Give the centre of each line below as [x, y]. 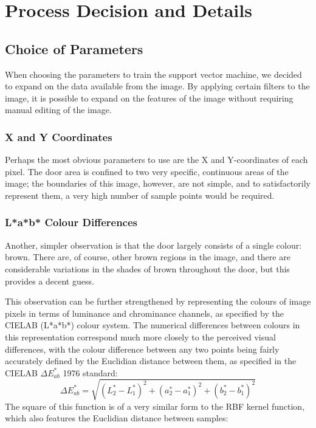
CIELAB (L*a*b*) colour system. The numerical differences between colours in [153, 325]
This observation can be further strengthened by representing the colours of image [158, 301]
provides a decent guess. [50, 281]
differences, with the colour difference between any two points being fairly [142, 349]
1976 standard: [90, 372]
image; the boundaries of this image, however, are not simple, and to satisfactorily [158, 183]
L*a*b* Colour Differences [71, 222]
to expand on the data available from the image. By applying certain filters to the [157, 86]
